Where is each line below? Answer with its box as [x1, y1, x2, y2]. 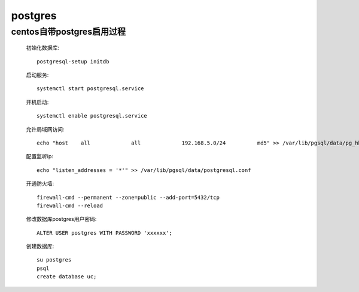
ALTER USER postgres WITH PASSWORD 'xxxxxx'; [36, 229, 173, 236]
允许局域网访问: [26, 125, 65, 133]
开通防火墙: [26, 180, 54, 188]
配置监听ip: [26, 153, 53, 160]
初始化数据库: [26, 44, 60, 51]
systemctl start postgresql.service [36, 85, 144, 92]
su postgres [36, 257, 72, 263]
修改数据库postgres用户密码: [26, 216, 97, 223]
